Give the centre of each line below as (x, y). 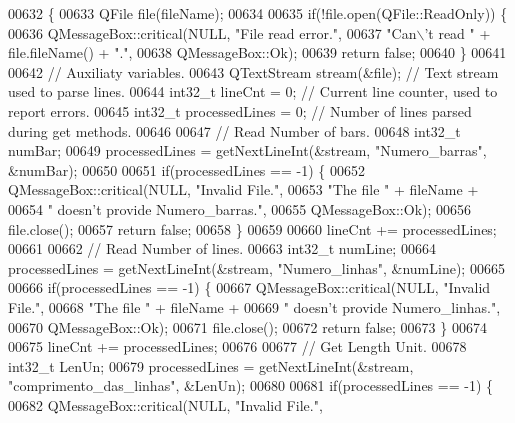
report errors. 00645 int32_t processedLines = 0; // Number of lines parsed (240, 110)
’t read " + (457, 32)
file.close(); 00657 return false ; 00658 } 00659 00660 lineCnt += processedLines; (252, 228)
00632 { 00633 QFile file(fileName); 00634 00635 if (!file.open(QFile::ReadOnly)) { (258, 13)
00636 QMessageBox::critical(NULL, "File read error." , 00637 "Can (212, 32)
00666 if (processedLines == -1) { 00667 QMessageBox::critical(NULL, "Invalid (249, 287)
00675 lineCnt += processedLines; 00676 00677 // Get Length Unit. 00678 (237, 346)
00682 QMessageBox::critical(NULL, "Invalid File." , (165, 404)
